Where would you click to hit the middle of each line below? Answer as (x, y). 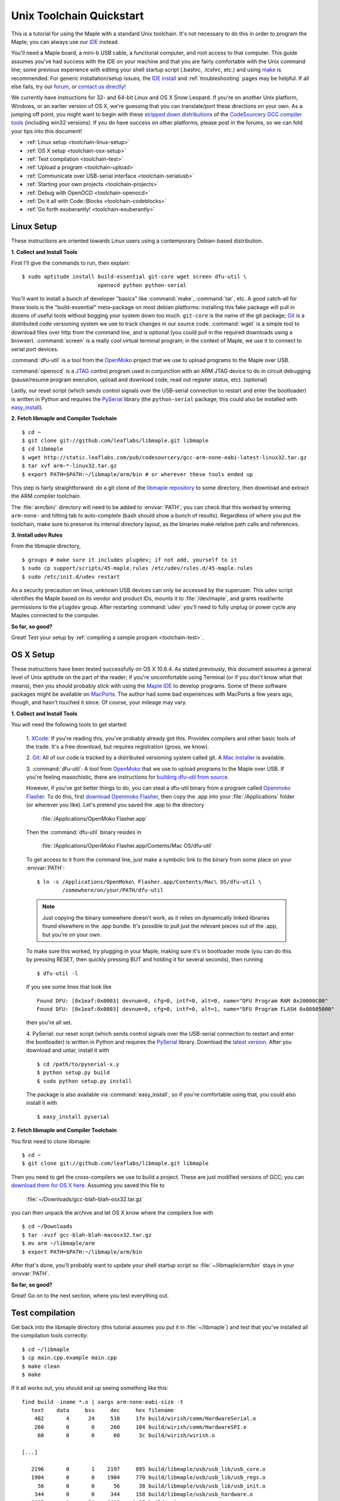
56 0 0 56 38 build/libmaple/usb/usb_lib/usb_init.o (152, 1486)
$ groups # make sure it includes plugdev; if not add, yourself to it (129, 560)
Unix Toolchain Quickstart (77, 16)
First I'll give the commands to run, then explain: (71, 263)
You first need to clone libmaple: (51, 1141)
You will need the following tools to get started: (69, 725)
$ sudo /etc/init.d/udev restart (71, 577)
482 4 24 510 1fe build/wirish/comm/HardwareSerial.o (145, 1419)
